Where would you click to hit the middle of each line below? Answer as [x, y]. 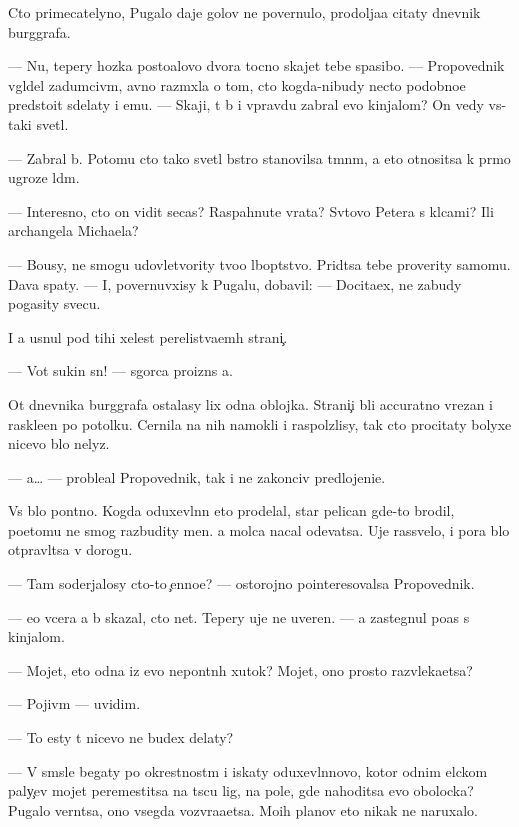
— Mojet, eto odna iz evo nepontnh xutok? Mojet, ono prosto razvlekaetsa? [240, 669]
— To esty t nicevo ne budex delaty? [121, 737]
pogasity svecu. [54, 303]
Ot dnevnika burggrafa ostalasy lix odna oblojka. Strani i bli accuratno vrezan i [250, 403]
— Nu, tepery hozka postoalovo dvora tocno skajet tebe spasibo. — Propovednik [256, 65]
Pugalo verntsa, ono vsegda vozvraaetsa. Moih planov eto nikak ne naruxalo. [243, 809]
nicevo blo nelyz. [59, 443]
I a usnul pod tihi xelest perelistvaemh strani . [148, 336]
